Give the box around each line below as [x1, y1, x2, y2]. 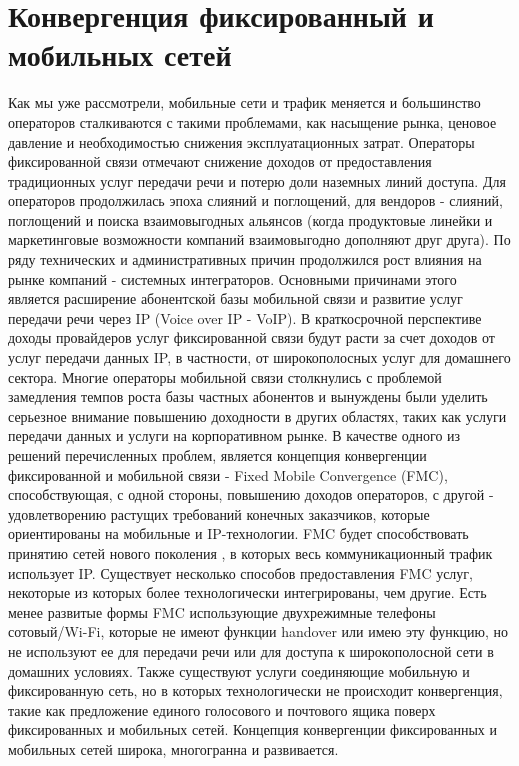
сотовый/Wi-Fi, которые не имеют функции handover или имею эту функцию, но [8, 621, 509, 642]
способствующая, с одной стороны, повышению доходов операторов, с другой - [8, 484, 494, 505]
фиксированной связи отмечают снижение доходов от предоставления [8, 151, 432, 172]
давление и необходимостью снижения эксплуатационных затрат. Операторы [8, 131, 475, 152]
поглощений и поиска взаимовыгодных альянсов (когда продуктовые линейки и [8, 209, 493, 230]
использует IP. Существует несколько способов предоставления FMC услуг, [8, 562, 473, 583]
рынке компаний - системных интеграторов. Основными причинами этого [8, 268, 457, 289]
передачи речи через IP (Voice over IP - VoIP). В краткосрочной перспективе [8, 307, 482, 328]
